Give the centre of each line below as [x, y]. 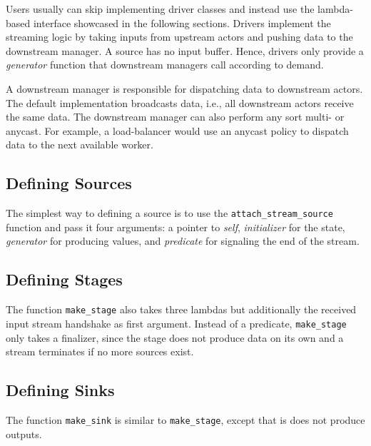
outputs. [24, 434]
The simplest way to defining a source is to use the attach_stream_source [169, 213]
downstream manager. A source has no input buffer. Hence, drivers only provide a [185, 50]
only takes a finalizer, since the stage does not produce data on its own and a [175, 337]
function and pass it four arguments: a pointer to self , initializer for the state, [176, 227]
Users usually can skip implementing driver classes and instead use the [160, 9]
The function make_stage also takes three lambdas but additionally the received [181, 309]
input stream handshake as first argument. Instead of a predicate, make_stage [176, 323]
